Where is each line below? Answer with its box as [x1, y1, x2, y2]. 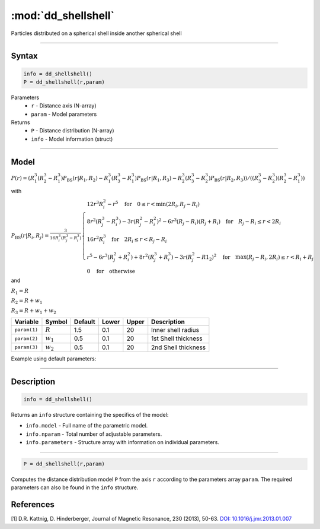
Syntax [11, 51, 38, 61]
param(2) [14, 335, 39, 341]
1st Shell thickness [151, 334, 203, 343]
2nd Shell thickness [151, 343, 206, 351]
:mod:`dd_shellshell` [11, 9, 115, 22]
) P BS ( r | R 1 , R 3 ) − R [134, 175, 183, 183]
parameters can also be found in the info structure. [11, 484, 139, 491]
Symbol [45, 318, 68, 326]
